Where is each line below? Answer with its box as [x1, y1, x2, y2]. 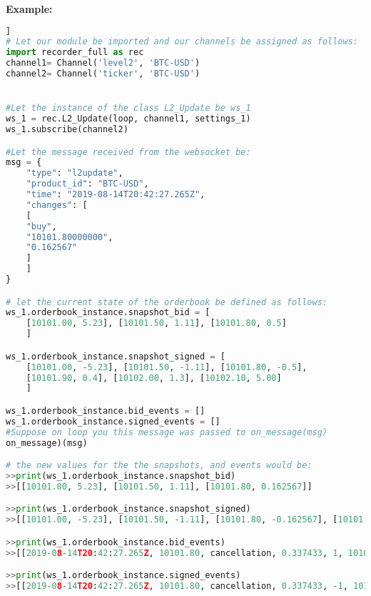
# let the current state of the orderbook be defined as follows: [6, 297, 328, 307]
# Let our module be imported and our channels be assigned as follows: [6, 36, 358, 47]
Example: [6, 1, 53, 16]
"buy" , [26, 221, 57, 232]
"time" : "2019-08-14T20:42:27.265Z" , [26, 189, 205, 200]
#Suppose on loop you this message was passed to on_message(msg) [6, 427, 328, 437]
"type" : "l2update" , [26, 168, 123, 179]
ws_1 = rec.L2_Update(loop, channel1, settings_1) [6, 114, 251, 124]
